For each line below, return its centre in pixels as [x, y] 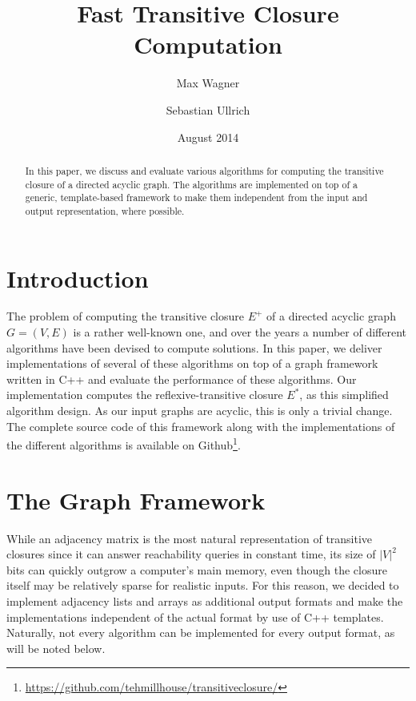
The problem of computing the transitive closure [125, 316]
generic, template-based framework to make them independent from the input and [196, 197]
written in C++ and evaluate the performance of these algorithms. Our [182, 379]
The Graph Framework [136, 500]
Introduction [78, 278]
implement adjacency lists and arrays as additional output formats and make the [205, 600]
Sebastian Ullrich [208, 109]
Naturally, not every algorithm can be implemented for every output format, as [201, 633]
